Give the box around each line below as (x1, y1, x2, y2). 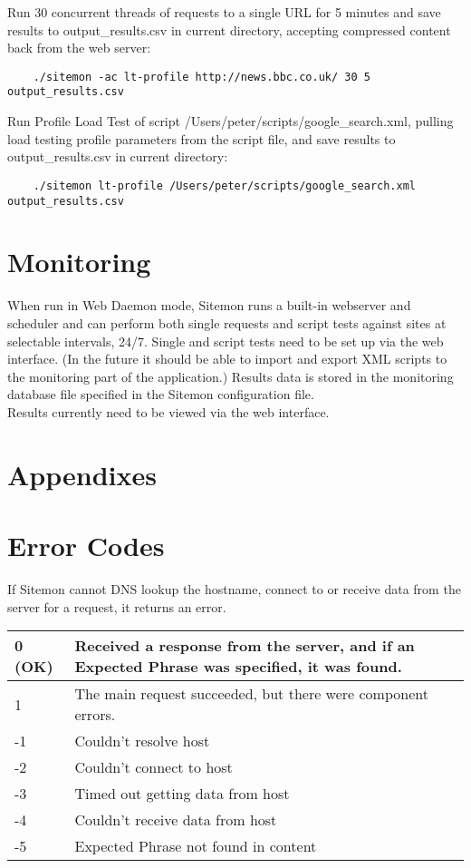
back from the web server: (7, 38, 151, 57)
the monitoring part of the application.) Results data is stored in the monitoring (7, 366, 454, 385)
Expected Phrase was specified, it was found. (74, 656, 402, 678)
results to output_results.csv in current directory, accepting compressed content (7, 20, 451, 39)
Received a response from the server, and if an (74, 635, 415, 657)
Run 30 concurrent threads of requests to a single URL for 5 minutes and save (7, 3, 441, 21)
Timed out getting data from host (74, 783, 290, 805)
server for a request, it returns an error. (7, 597, 226, 616)
